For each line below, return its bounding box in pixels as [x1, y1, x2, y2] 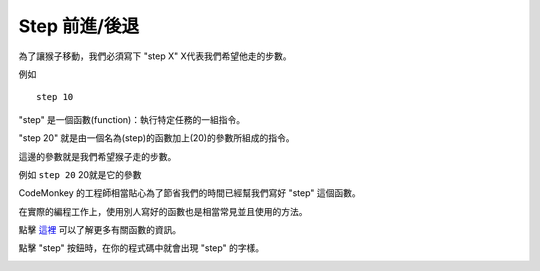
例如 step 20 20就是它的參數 [18, 168, 142, 180]
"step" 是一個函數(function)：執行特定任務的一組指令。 [18, 113, 245, 125]
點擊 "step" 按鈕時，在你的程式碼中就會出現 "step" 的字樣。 [18, 242, 265, 254]
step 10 [36, 91, 74, 103]
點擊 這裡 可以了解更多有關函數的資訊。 [18, 224, 182, 236]
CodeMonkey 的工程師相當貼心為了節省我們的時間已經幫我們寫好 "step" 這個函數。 [18, 187, 362, 199]
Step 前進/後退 [18, 15, 140, 37]
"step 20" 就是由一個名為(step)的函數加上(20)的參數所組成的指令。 [18, 132, 295, 144]
